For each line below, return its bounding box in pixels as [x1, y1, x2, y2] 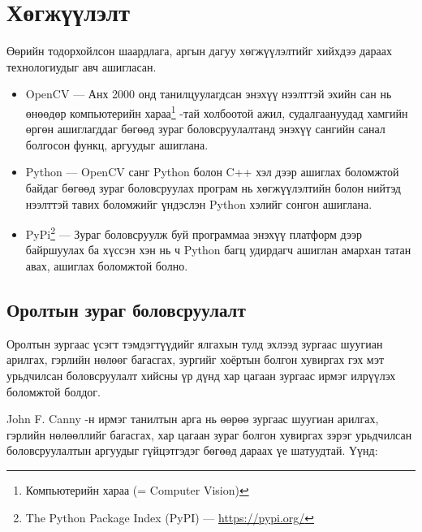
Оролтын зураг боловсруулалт [6, 296, 246, 322]
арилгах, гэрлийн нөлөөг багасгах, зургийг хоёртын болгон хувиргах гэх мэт [6, 351, 385, 368]
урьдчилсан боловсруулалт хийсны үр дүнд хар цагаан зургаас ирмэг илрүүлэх [6, 366, 396, 383]
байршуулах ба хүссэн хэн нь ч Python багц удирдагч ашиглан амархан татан [25, 241, 411, 258]
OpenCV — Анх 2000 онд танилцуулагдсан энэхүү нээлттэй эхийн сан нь [25, 85, 392, 102]
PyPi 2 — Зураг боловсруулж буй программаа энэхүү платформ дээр [25, 223, 362, 242]
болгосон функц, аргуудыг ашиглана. [25, 136, 209, 153]
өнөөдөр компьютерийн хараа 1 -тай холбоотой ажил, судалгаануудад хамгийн [25, 102, 408, 121]
